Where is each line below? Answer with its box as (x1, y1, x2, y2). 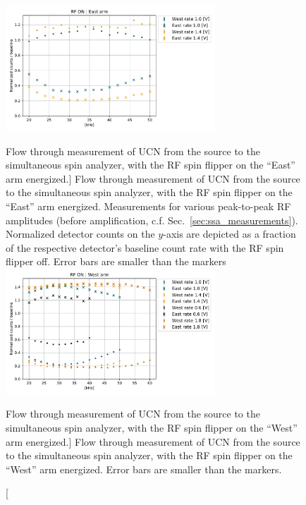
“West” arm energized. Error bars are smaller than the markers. (6, 461, 282, 476)
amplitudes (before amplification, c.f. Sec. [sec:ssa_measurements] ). (6, 212, 298, 227)
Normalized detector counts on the (6, 226, 155, 241)
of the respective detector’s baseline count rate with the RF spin (6, 240, 284, 255)
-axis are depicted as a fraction (163, 226, 296, 241)
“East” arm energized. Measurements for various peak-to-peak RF (6, 198, 291, 213)
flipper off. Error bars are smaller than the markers (6, 254, 226, 269)
